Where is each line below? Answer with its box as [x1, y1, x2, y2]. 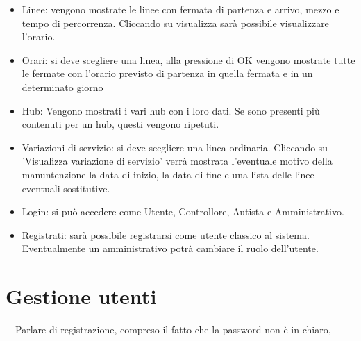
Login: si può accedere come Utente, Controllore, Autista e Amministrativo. [22, 204, 344, 219]
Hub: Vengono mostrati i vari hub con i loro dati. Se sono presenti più [22, 103, 320, 117]
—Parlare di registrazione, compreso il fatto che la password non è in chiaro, [6, 322, 331, 337]
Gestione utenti [6, 282, 157, 310]
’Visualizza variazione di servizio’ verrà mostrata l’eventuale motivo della [22, 153, 333, 168]
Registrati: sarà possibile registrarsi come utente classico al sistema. [22, 227, 310, 242]
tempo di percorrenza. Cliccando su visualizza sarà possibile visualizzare [22, 15, 329, 30]
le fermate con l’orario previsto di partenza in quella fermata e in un [22, 66, 313, 81]
